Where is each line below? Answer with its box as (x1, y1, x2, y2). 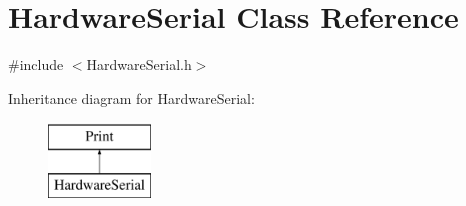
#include (8, 54, 64, 75)
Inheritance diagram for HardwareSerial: (8, 87, 255, 108)
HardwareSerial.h (86, 54, 192, 75)
